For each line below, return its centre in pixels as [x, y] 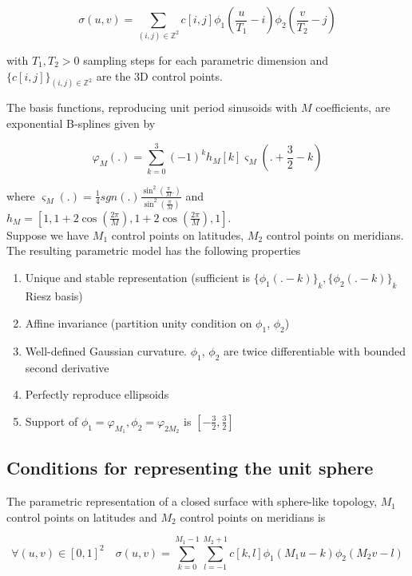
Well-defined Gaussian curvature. [106, 350]
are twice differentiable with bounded [314, 350]
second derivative [67, 367]
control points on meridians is [253, 516]
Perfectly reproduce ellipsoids [97, 394]
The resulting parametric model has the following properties [154, 250]
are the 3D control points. [159, 75]
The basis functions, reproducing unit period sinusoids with [152, 107]
